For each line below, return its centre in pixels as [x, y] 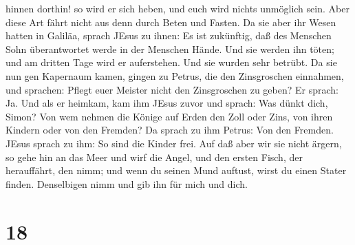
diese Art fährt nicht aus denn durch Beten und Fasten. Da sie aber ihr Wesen [171, 22]
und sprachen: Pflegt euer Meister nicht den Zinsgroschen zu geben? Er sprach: [172, 89]
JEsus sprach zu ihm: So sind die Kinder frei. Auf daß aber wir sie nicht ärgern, [174, 143]
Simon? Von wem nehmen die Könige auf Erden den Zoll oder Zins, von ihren [169, 116]
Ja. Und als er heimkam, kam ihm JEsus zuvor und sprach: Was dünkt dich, [167, 103]
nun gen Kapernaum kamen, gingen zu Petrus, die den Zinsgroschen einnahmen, [175, 75]
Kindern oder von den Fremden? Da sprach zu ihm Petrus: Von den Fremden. [170, 130]
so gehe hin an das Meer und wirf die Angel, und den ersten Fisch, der [154, 157]
